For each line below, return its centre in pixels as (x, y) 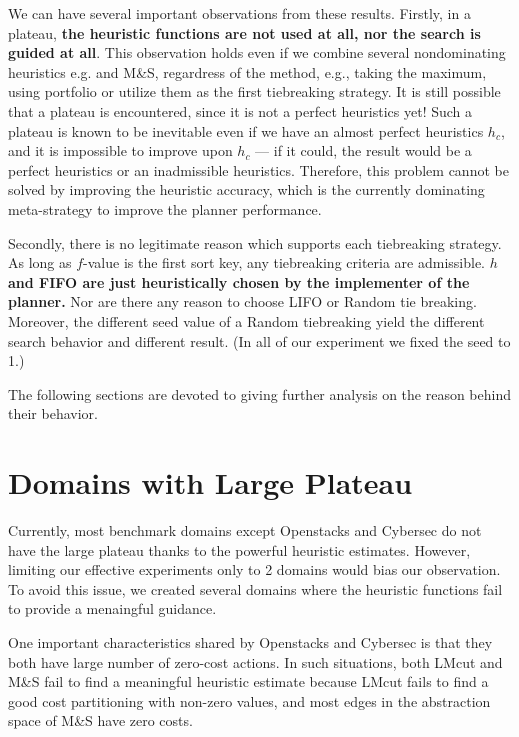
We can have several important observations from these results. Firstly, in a (239, 13)
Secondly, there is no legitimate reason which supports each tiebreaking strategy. (255, 242)
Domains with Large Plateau (210, 482)
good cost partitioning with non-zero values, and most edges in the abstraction (249, 700)
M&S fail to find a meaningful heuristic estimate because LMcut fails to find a (248, 681)
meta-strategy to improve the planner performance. (165, 208)
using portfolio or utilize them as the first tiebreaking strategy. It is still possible (254, 91)
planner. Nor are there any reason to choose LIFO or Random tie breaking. (242, 301)
